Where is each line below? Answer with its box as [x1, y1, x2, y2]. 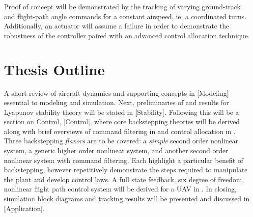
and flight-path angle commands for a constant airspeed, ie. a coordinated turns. [4, 11, 247, 21]
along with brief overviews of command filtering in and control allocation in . [4, 126, 236, 136]
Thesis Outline [4, 59, 105, 79]
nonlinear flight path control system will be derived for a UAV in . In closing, [4, 184, 237, 194]
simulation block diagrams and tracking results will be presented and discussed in [4, 193, 250, 204]
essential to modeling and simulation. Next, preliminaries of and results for [4, 97, 229, 108]
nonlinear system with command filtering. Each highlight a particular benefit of [4, 155, 244, 165]
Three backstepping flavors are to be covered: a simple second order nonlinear [4, 136, 239, 146]
